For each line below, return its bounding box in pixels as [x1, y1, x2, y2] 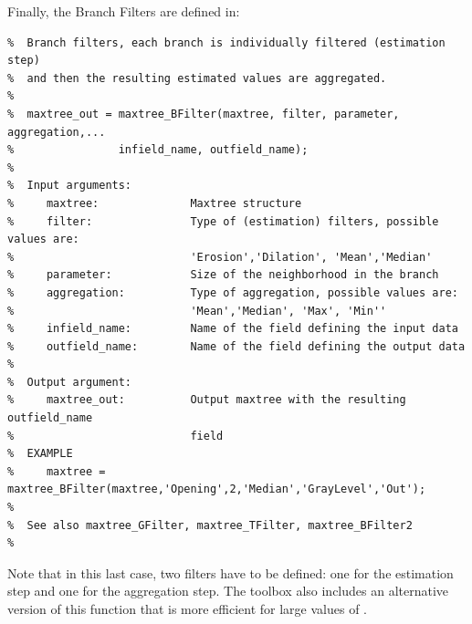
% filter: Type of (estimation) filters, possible [7, 214, 439, 228]
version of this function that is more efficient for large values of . [7, 599, 368, 618]
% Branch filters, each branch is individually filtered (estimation [7, 36, 446, 49]
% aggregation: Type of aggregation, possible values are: [7, 286, 458, 299]
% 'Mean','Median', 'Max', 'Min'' [7, 304, 387, 317]
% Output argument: [7, 375, 132, 389]
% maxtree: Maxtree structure [7, 196, 302, 210]
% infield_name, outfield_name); [7, 143, 309, 157]
